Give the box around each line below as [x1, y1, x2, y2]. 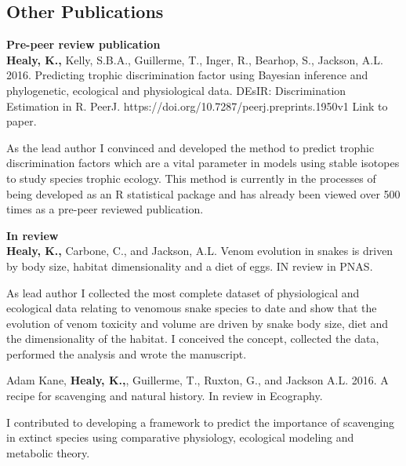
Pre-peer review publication [6, 36, 161, 53]
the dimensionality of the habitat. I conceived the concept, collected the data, [6, 330, 379, 347]
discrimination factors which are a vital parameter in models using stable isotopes [6, 155, 400, 171]
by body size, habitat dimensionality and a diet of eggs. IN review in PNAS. [6, 257, 373, 274]
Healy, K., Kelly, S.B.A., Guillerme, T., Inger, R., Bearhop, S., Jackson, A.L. [6, 51, 383, 67]
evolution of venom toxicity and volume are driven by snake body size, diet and [6, 315, 389, 331]
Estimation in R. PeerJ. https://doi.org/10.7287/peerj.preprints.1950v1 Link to [6, 97, 388, 114]
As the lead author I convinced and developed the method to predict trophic [6, 139, 375, 155]
